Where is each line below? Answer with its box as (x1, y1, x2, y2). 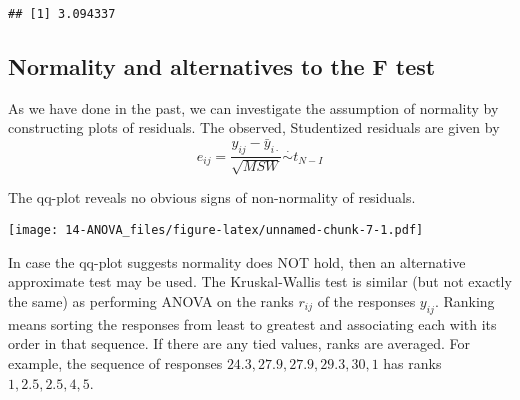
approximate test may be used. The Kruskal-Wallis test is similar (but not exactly (8, 271, 512, 292)
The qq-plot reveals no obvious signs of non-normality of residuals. (8, 187, 416, 208)
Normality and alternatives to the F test (8, 51, 436, 82)
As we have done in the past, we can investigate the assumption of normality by (8, 97, 499, 118)
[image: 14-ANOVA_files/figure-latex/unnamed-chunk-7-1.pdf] (8, 223, 424, 238)
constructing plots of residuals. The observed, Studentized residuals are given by (8, 117, 500, 138)
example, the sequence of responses (8, 352, 223, 373)
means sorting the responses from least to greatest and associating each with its (8, 313, 497, 334)
